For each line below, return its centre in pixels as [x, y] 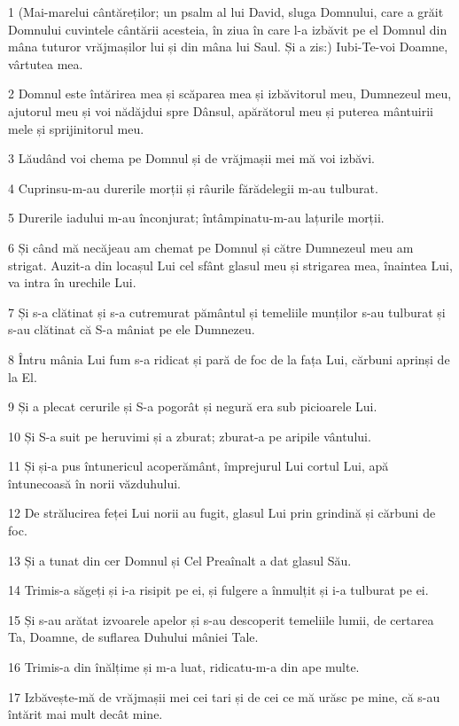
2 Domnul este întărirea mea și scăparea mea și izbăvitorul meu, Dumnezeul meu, [230, 94]
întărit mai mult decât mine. [86, 714]
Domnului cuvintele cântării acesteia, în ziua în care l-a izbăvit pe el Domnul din [228, 29]
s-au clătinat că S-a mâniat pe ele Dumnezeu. [132, 329]
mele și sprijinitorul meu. [76, 128]
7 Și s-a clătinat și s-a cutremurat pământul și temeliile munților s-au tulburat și [227, 312]
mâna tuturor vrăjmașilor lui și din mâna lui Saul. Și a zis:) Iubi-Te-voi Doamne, [228, 47]
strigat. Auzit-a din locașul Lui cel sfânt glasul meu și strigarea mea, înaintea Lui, [230, 265]
